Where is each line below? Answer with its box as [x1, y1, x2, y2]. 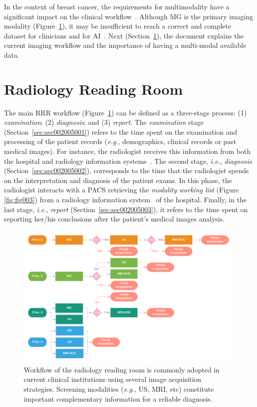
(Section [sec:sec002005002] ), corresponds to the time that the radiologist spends [4, 165, 249, 176]
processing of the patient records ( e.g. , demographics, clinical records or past [4, 136, 236, 147]
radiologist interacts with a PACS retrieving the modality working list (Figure [4, 185, 239, 195]
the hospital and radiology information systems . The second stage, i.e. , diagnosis [4, 155, 252, 166]
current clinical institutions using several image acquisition [24, 374, 202, 384]
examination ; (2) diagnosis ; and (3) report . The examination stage [4, 117, 204, 127]
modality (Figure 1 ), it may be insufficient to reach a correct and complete [4, 21, 231, 31]
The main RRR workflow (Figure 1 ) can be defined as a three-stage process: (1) [4, 107, 247, 117]
